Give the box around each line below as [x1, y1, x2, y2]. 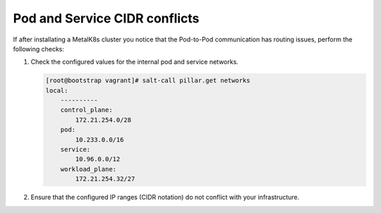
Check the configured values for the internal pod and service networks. [30, 58, 239, 66]
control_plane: [60, 106, 113, 114]
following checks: [13, 44, 65, 53]
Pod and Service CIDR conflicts [13, 11, 200, 26]
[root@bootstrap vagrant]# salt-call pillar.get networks [45, 77, 250, 84]
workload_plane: [60, 165, 116, 173]
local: [45, 86, 68, 94]
